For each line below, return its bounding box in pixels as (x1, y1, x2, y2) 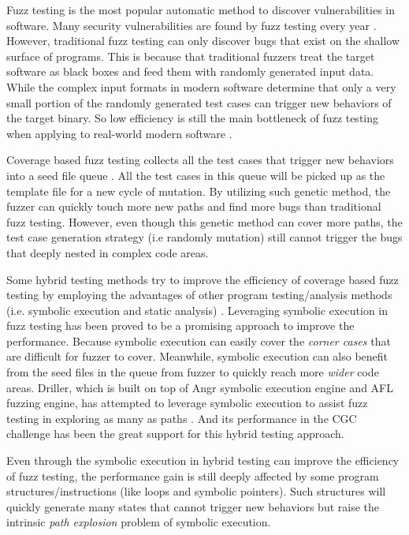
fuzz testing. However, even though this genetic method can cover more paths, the (6, 213, 403, 230)
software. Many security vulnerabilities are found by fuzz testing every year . (6, 17, 377, 33)
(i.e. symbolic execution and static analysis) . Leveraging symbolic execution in (6, 301, 389, 318)
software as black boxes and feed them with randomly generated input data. (6, 63, 374, 80)
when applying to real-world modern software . (6, 125, 232, 141)
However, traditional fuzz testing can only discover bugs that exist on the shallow (6, 32, 400, 49)
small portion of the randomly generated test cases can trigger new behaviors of (6, 94, 392, 110)
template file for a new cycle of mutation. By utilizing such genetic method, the (6, 182, 391, 199)
